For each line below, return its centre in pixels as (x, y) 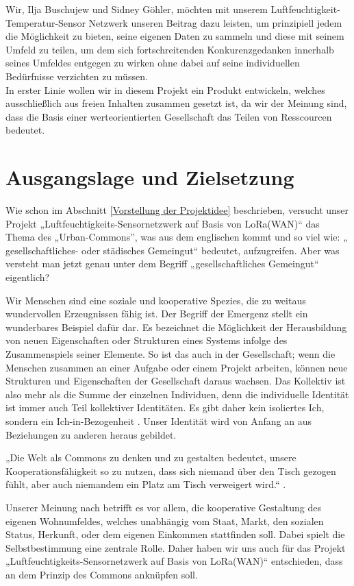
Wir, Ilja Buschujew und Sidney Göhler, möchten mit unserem (137, 9)
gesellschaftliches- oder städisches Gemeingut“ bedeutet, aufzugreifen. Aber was (173, 250)
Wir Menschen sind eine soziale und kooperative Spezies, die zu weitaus (156, 300)
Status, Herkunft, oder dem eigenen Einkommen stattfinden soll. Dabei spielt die (175, 534)
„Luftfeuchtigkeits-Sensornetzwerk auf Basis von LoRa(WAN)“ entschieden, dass (174, 561)
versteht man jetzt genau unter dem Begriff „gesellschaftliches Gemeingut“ (162, 264)
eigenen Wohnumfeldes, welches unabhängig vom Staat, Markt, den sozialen (165, 521)
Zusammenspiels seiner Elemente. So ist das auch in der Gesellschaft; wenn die (170, 354)
